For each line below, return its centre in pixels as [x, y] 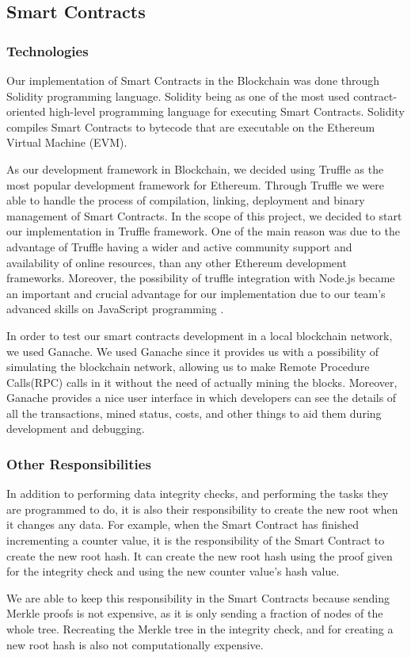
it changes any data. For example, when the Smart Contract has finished [183, 524]
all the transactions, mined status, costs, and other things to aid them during [194, 413]
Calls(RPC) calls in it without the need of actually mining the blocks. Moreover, [202, 382]
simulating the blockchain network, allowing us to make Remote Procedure [188, 367]
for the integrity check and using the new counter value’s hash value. [173, 571]
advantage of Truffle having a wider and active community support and [179, 246]
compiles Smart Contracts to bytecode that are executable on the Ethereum [191, 126]
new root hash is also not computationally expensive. [135, 644]
